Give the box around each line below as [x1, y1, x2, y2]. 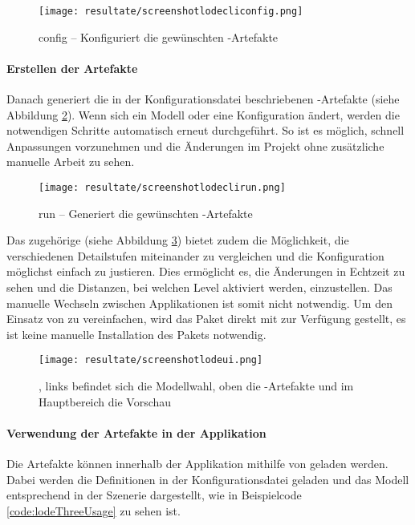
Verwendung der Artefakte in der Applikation [6, 424, 266, 441]
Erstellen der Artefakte [6, 59, 138, 76]
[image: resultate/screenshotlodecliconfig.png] [39, 6, 303, 17]
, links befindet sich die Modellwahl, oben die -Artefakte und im [39, 378, 354, 394]
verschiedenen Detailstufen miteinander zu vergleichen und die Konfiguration [6, 247, 384, 264]
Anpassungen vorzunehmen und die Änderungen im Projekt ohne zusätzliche [6, 137, 384, 154]
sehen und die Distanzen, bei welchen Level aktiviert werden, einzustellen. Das [6, 279, 393, 296]
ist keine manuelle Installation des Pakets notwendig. [6, 325, 266, 342]
